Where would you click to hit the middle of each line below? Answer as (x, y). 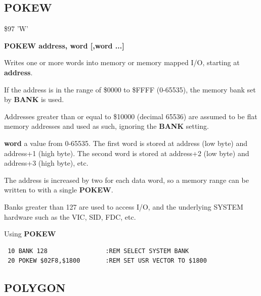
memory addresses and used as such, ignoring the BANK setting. (106, 126)
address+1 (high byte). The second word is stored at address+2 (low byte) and (127, 153)
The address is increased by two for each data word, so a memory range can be (126, 180)
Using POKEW (30, 234)
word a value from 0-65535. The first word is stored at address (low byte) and (126, 143)
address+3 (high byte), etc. (46, 163)
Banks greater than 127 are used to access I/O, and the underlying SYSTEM (124, 206)
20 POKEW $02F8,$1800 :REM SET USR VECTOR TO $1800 (107, 261)
